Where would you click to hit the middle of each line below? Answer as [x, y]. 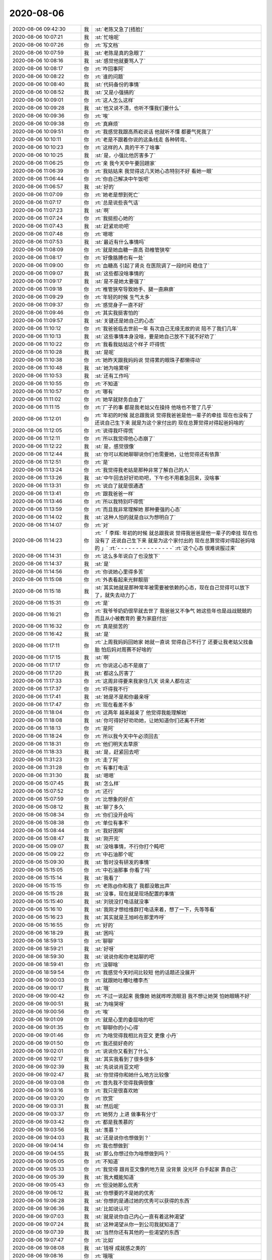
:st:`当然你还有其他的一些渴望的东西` [138, 1232]
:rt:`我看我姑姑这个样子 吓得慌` [130, 344]
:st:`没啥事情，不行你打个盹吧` [130, 846]
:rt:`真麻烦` [107, 123]
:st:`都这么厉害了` [115, 673]
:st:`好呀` [105, 949]
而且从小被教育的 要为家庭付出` [131, 618]
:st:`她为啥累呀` [113, 368]
